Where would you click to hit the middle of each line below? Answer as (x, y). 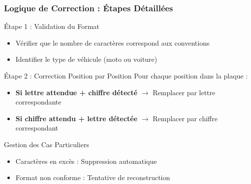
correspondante (38, 102)
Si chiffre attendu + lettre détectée (77, 118)
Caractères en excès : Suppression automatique (86, 161)
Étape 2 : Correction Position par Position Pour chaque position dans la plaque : (126, 76)
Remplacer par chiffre (185, 118)
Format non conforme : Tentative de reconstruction (93, 177)
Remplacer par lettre (184, 92)
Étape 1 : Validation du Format (52, 26)
